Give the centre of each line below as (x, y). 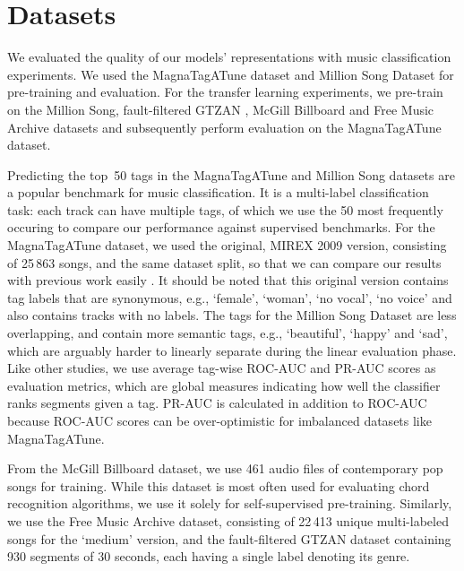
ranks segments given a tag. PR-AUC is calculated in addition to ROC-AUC (217, 403)
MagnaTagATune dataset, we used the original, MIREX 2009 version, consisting (227, 245)
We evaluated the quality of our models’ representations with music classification (229, 57)
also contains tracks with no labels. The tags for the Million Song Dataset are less (232, 315)
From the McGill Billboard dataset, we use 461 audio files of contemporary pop (225, 468)
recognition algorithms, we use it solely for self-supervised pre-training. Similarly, (230, 503)
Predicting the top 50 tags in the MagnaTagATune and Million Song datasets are (231, 174)
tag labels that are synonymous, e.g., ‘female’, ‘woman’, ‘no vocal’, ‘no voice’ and (230, 297)
